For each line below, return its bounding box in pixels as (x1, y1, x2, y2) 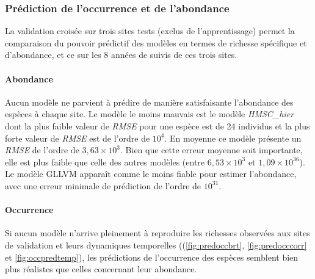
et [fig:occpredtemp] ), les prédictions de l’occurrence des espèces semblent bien (5, 250, 299, 263)
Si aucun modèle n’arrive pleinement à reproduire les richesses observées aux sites (5, 226, 310, 239)
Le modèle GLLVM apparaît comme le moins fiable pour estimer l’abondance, (5, 167, 297, 180)
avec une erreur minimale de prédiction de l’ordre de (5, 179, 201, 192)
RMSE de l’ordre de (5, 143, 79, 156)
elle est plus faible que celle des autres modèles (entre (5, 155, 205, 168)
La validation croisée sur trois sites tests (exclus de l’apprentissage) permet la (5, 24, 295, 37)
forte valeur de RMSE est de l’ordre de (5, 131, 150, 144)
